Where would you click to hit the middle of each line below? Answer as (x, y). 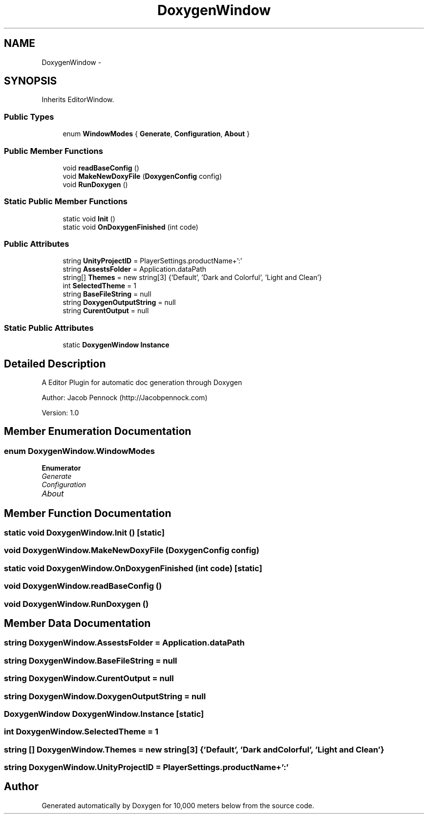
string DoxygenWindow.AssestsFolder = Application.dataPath (124, 643)
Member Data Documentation (77, 624)
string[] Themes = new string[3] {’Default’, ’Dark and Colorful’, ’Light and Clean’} (192, 278)
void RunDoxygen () (95, 184)
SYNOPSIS (31, 81)
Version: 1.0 (60, 413)
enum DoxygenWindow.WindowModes (79, 451)
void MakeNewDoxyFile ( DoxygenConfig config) (142, 176)
